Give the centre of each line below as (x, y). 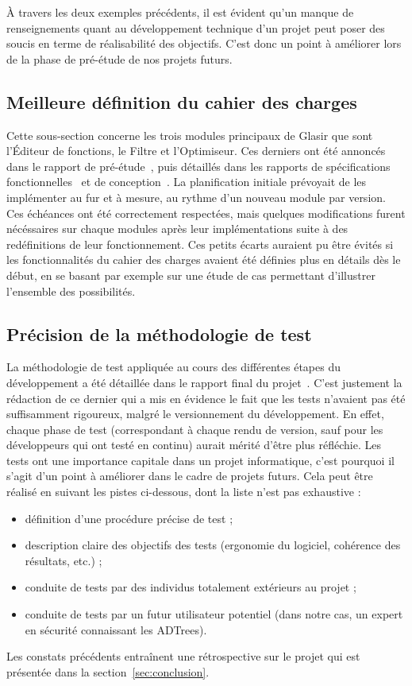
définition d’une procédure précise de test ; (129, 518)
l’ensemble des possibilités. (71, 291)
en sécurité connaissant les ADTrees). (116, 629)
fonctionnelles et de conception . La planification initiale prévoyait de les (187, 182)
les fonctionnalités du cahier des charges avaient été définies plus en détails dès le (204, 260)
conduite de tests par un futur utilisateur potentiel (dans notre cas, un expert (214, 614)
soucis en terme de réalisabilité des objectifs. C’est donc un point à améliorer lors (204, 43)
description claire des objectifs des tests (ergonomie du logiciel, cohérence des (213, 545)
